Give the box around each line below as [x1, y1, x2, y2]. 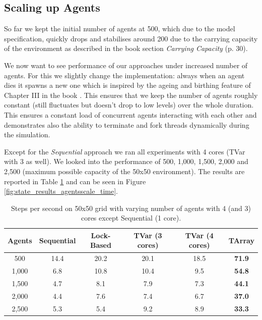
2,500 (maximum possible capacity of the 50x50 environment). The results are [4, 166, 245, 176]
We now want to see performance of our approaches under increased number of [4, 60, 248, 70]
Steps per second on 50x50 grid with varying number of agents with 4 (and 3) [11, 202, 251, 213]
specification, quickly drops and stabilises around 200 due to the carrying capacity [4, 33, 258, 43]
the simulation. [4, 129, 50, 140]
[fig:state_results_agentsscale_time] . [4, 186, 118, 196]
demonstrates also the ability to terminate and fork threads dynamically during [4, 119, 249, 130]
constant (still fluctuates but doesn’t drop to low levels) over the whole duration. [4, 99, 254, 110]
